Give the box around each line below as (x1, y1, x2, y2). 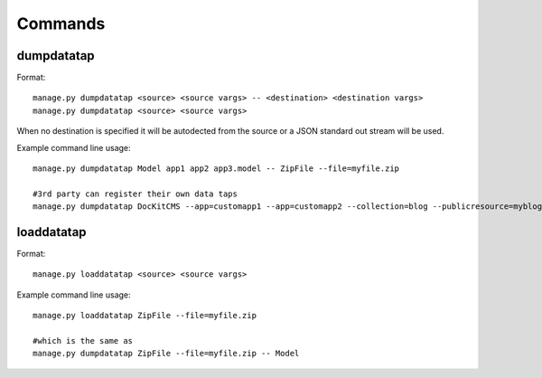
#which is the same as (33, 335, 134, 346)
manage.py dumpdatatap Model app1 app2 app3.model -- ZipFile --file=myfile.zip (33, 164, 400, 174)
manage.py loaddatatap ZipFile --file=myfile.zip (33, 310, 257, 321)
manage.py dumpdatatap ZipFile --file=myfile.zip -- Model (33, 348, 300, 359)
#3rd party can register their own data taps (33, 188, 238, 199)
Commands (16, 14, 106, 33)
